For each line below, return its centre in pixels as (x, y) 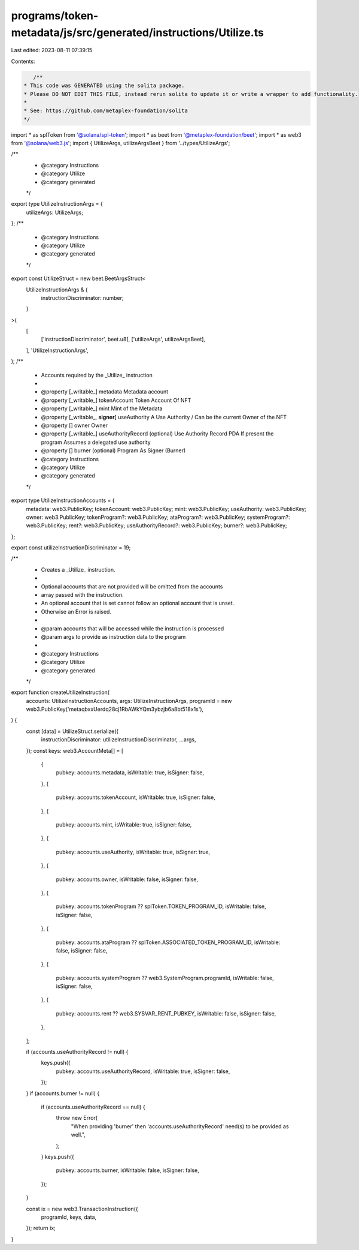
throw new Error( (77, 1118)
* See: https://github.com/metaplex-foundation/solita (106, 111)
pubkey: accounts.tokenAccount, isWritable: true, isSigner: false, (136, 797)
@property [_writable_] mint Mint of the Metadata (102, 408)
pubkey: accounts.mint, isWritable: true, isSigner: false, (124, 824)
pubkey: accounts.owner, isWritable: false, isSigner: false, (127, 879)
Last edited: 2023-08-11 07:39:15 (52, 50)
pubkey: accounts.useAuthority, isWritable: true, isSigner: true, (133, 852)
